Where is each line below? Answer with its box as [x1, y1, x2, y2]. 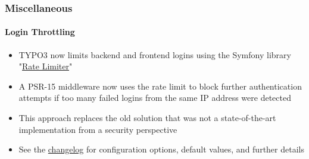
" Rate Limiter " [18, 60, 73, 72]
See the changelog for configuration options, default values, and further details [18, 143, 304, 155]
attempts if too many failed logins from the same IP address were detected [18, 91, 291, 104]
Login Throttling [5, 26, 75, 38]
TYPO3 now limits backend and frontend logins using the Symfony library [18, 48, 291, 61]
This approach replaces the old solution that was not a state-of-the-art [18, 112, 276, 124]
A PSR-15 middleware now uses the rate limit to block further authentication [18, 79, 302, 92]
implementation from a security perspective [18, 123, 177, 135]
